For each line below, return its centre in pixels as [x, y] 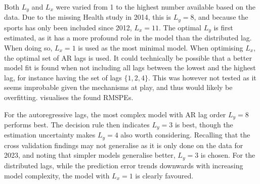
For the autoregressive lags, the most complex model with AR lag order [115, 114]
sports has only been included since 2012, [68, 27]
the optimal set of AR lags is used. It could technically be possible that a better [128, 57]
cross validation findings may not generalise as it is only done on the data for [124, 145]
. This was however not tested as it [202, 77]
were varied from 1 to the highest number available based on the [156, 7]
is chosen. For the [228, 155]
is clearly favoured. [164, 175]
